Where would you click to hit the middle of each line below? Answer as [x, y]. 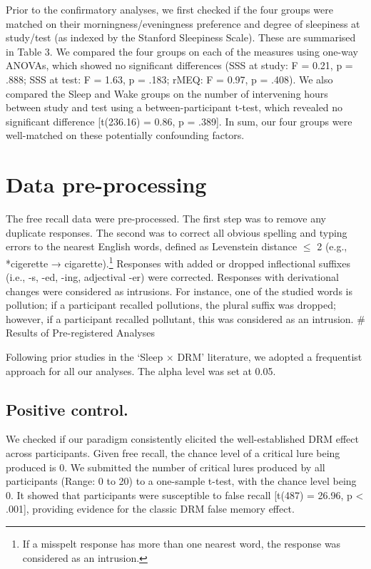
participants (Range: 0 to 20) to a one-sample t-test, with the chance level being [181, 481]
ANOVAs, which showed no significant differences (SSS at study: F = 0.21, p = [179, 65]
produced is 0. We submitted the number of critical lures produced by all [166, 467]
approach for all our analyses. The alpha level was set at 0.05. [141, 370]
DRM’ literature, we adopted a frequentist [270, 357]
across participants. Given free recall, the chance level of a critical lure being [173, 453]
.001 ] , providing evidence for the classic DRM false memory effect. [150, 509]
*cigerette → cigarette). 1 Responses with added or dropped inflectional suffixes [178, 262]
